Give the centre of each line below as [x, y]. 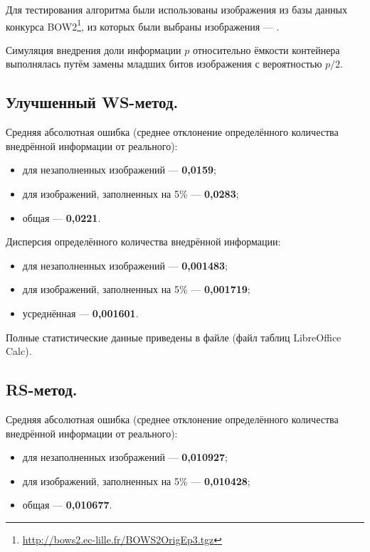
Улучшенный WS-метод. [92, 102]
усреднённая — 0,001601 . [80, 313]
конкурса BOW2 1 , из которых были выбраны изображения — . [143, 25]
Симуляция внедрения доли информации [94, 49]
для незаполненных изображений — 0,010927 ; [125, 457]
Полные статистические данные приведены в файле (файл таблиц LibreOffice [174, 337]
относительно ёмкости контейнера [266, 49]
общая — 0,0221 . [62, 217]
